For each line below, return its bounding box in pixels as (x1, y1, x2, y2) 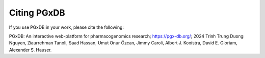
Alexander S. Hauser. (9, 47, 52, 53)
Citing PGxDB (9, 7, 66, 18)
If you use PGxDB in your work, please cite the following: (9, 24, 124, 30)
